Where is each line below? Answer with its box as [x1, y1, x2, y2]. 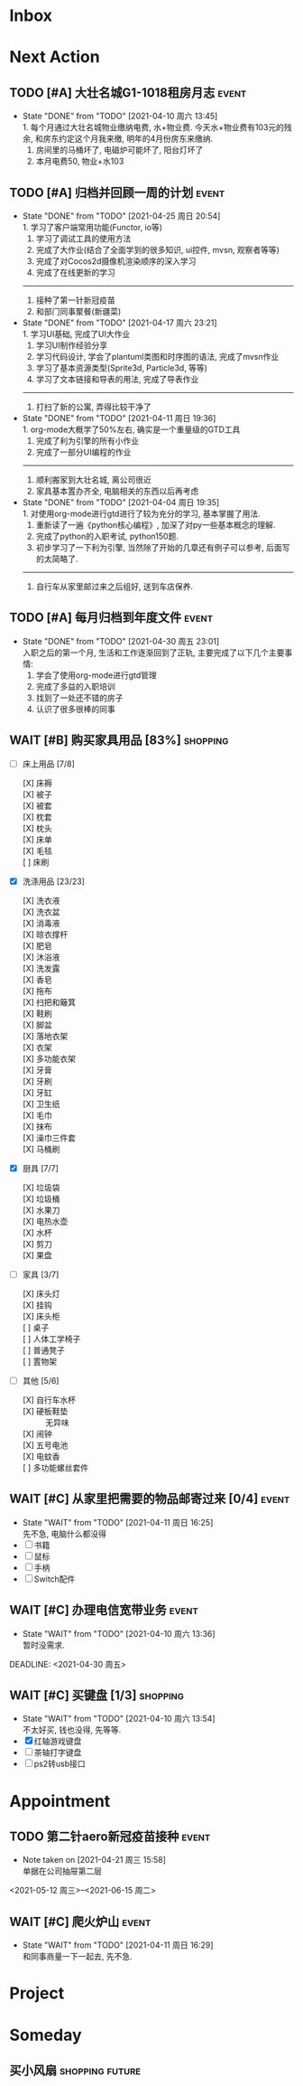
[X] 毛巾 [22, 1109, 52, 1121]
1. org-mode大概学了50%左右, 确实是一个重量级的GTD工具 [22, 424, 241, 435]
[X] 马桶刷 [22, 1143, 60, 1154]
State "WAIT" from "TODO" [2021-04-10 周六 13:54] [22, 1714, 216, 1724]
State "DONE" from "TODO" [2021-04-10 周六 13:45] [22, 110, 218, 122]
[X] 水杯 [22, 1226, 52, 1238]
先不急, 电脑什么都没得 [22, 1528, 106, 1539]
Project [9, 1983, 65, 2004]
